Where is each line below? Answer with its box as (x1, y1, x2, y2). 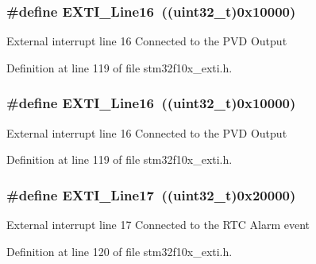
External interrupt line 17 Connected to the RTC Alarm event (6, 216, 310, 233)
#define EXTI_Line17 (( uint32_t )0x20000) (6, 184, 296, 204)
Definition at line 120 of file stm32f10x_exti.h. (6, 243, 233, 259)
